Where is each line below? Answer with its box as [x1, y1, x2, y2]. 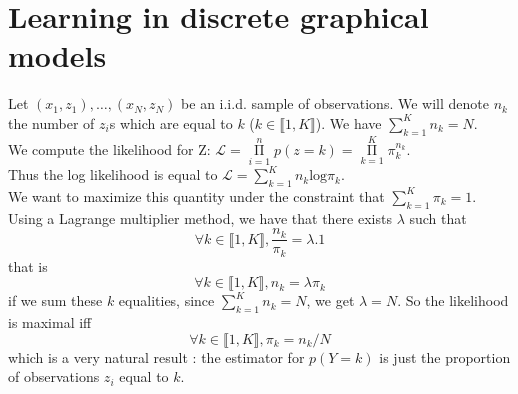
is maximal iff [8, 312, 92, 333]
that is [8, 255, 48, 276]
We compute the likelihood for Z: [8, 138, 211, 159]
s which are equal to [109, 112, 233, 133]
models [8, 35, 107, 76]
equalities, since [118, 290, 215, 311]
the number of [8, 112, 95, 133]
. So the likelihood [397, 290, 509, 311]
